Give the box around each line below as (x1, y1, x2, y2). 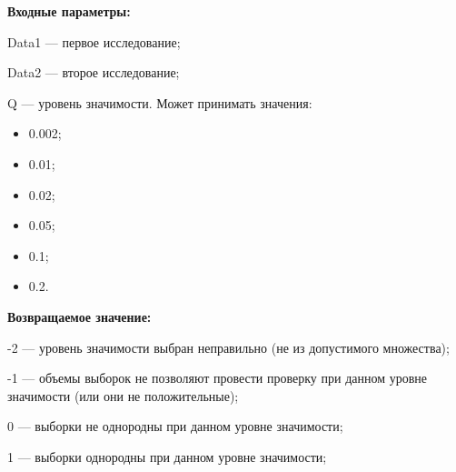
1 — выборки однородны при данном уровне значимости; (7, 447, 327, 466)
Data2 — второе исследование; (7, 63, 180, 82)
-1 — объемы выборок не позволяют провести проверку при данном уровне (7, 368, 428, 387)
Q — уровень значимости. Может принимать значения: (7, 93, 312, 112)
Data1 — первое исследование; (7, 32, 181, 51)
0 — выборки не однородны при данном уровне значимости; (7, 417, 343, 436)
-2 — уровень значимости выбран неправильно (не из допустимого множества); (7, 337, 450, 357)
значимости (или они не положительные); (7, 386, 239, 405)
